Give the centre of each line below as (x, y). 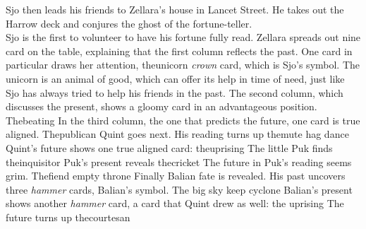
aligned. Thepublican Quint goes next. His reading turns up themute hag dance (177, 134)
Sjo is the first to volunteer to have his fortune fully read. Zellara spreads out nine (183, 37)
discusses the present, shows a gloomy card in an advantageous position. (161, 106)
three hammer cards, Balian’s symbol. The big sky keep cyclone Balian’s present (179, 189)
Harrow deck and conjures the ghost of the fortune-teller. (129, 23)
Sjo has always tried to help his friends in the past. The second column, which (175, 92)
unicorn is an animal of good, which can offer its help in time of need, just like (175, 78)
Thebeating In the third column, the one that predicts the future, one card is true (183, 120)
